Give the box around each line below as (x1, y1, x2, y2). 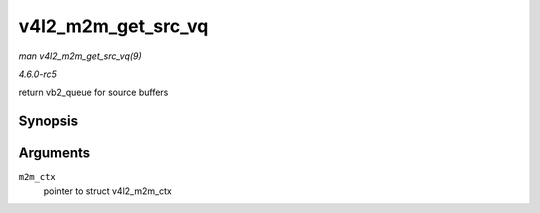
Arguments (18, 145, 91, 162)
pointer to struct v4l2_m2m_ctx (43, 185, 172, 197)
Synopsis (18, 113, 79, 130)
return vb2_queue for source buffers (18, 86, 169, 99)
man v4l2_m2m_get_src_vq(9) (18, 50, 142, 62)
